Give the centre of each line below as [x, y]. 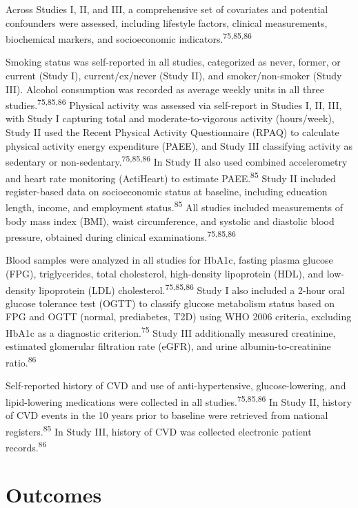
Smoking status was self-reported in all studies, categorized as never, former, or [173, 62]
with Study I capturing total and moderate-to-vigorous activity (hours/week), [170, 118]
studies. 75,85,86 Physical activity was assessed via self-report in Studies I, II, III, [174, 104]
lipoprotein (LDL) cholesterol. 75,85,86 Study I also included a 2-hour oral [192, 289]
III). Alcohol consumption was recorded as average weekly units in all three [165, 89]
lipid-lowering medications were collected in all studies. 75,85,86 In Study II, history [179, 400]
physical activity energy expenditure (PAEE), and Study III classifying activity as [179, 145]
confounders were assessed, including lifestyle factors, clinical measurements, [167, 22]
